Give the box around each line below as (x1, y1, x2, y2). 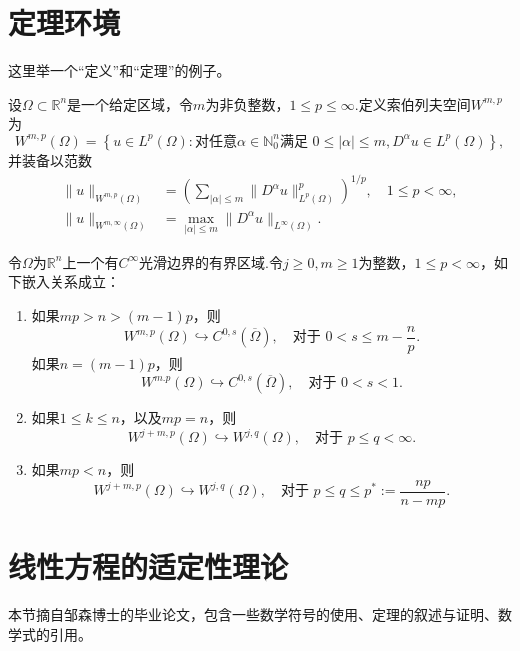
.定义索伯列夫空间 (354, 93, 471, 114)
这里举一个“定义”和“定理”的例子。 (8, 60, 231, 81)
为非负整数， (205, 93, 290, 114)
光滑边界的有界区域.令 (139, 251, 283, 272)
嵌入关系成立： (21, 271, 120, 292)
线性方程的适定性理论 (8, 546, 289, 587)
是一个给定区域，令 (67, 93, 194, 114)
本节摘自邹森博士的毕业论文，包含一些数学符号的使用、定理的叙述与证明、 (8, 604, 498, 625)
